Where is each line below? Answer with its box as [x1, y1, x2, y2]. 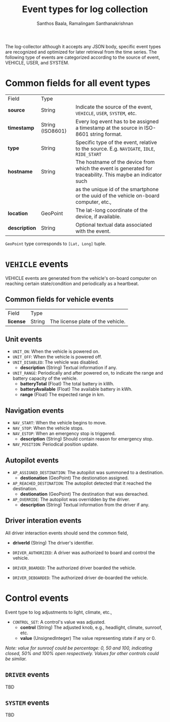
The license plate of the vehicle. [50, 318, 125, 325]
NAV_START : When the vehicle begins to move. [12, 420, 107, 426]
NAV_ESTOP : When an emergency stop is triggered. [12, 430, 116, 437]
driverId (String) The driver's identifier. [12, 539, 94, 546]
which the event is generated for [75, 165, 153, 172]
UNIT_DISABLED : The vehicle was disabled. [12, 359, 99, 366]
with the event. [75, 227, 111, 234]
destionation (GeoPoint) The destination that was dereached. [20, 491, 149, 497]
